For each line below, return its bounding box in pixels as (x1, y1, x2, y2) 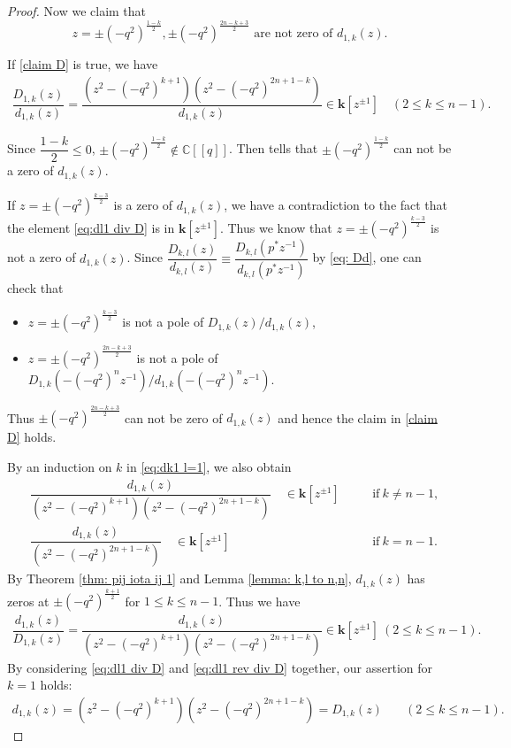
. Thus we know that (219, 219, 332, 237)
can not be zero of (125, 408, 223, 427)
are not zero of (254, 27, 333, 41)
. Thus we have (218, 591, 301, 610)
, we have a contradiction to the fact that (224, 196, 448, 214)
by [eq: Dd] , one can (312, 248, 422, 266)
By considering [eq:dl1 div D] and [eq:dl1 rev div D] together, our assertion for (7, 658, 433, 676)
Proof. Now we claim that (7, 2, 147, 19)
